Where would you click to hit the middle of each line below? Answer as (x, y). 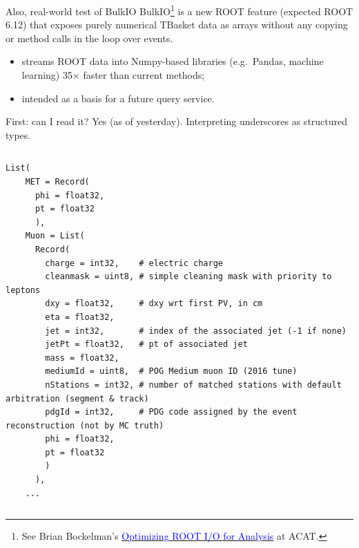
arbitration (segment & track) (77, 398)
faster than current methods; (144, 75)
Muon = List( (55, 236)
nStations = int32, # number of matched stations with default (193, 385)
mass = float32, (82, 358)
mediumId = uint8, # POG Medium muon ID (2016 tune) (171, 371)
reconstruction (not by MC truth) (85, 425)
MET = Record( (57, 182)
